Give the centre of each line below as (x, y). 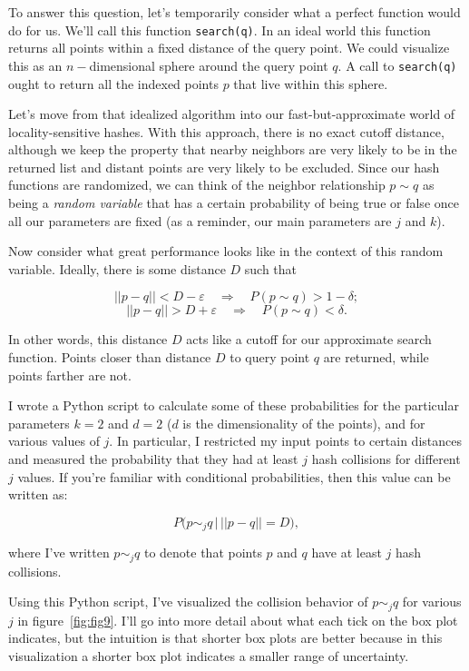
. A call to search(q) (397, 65)
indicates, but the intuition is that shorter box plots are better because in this (225, 638)
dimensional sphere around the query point (209, 65)
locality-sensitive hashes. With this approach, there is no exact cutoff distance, (226, 131)
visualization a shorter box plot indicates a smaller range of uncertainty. (209, 655)
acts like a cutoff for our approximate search (309, 339)
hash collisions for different (386, 459)
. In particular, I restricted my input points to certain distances (285, 441)
